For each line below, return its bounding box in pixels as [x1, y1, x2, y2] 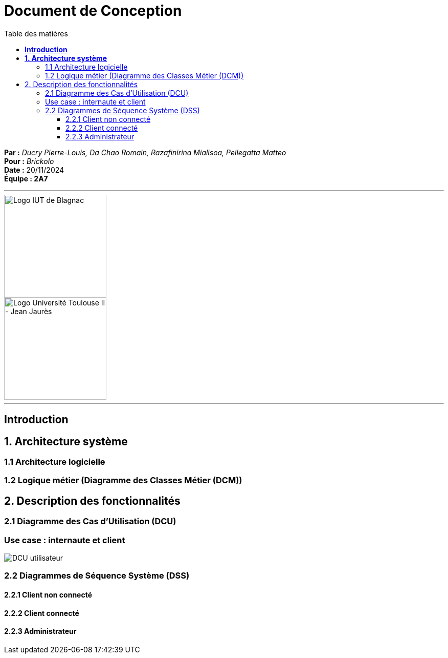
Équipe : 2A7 [4, 174, 48, 183]
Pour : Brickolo [4, 156, 54, 166]
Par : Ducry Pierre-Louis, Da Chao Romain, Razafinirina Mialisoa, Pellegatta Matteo [4, 148, 286, 157]
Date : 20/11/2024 [4, 165, 64, 174]
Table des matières [4, 29, 68, 38]
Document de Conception [4, 2, 182, 19]
